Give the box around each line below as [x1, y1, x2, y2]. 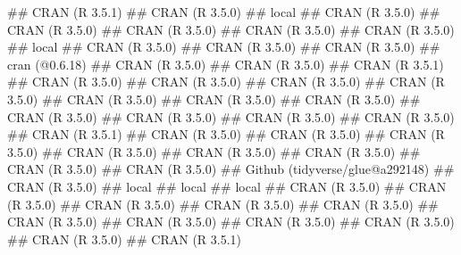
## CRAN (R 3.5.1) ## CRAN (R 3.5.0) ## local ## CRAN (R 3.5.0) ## [7, 3, 440, 21]
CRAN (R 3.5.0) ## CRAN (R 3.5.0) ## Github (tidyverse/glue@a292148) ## [7, 160, 455, 178]
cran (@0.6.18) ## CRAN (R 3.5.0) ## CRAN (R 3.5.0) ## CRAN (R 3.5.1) [7, 54, 444, 73]
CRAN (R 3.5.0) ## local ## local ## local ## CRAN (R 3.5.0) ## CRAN [7, 177, 447, 195]
